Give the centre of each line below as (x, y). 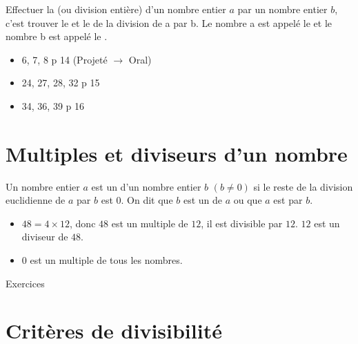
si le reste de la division (303, 186)
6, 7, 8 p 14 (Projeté (64, 59)
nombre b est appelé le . (57, 36)
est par (288, 200)
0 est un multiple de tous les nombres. (102, 260)
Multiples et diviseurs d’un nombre (177, 153)
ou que (248, 200)
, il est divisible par (242, 223)
